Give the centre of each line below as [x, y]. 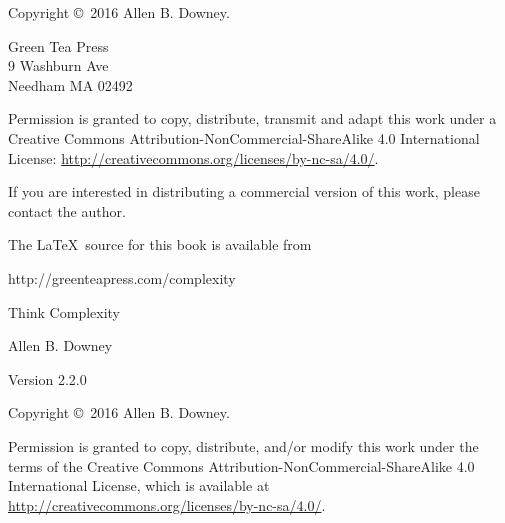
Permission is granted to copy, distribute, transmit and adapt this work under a [252, 118]
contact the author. [67, 210]
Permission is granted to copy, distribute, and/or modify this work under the [243, 445]
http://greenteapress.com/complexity [122, 277]
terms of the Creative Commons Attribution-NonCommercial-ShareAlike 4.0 [241, 465]
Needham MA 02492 [70, 84]
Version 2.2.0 [47, 378]
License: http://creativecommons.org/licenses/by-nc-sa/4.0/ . [193, 157]
